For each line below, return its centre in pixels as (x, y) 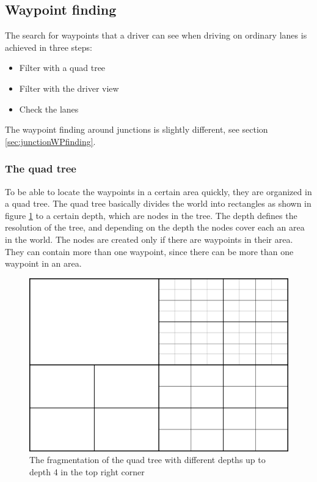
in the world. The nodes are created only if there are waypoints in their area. (149, 239)
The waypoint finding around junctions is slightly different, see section (137, 129)
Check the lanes (49, 109)
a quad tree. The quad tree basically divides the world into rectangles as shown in (158, 203)
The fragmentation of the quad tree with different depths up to (148, 460)
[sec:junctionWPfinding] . (50, 141)
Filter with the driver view (69, 88)
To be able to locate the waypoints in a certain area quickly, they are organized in (158, 191)
